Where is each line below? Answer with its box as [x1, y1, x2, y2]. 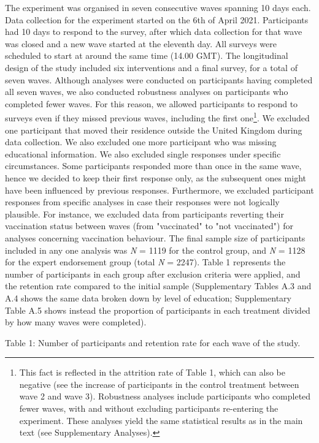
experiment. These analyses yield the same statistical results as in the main [19, 414, 303, 426]
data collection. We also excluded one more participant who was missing [5, 135, 277, 148]
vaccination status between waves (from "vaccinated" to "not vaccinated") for [5, 219, 293, 232]
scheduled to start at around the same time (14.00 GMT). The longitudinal [5, 49, 288, 62]
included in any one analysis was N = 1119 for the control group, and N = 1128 [5, 243, 306, 256]
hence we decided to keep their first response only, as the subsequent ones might [5, 171, 306, 184]
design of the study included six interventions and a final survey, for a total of [5, 61, 298, 74]
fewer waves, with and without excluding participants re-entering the [19, 402, 279, 415]
